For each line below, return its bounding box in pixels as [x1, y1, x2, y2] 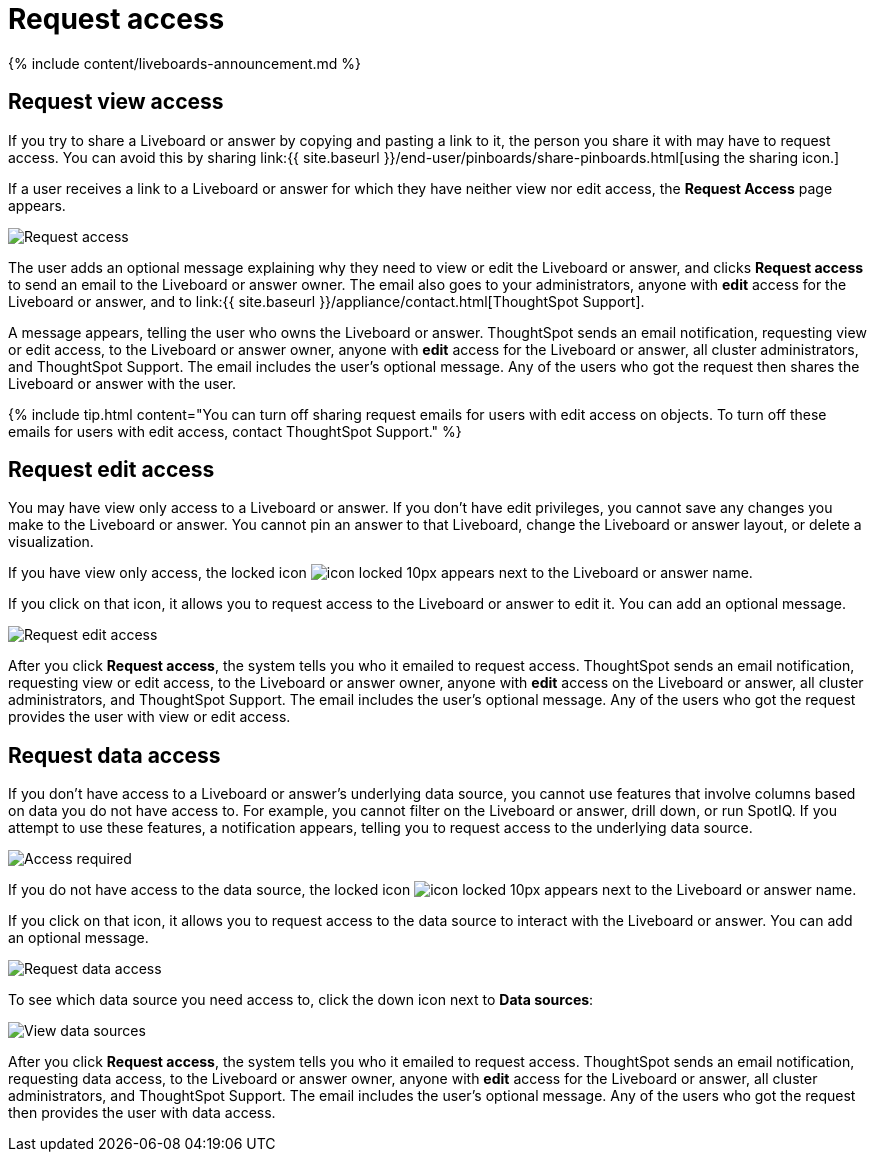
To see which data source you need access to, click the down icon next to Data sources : [8, 991, 594, 1009]
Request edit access [8, 457, 215, 483]
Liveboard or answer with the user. [8, 374, 237, 392]
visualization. [8, 533, 94, 551]
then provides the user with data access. [8, 1104, 276, 1122]
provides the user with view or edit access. [8, 708, 291, 726]
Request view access [8, 89, 224, 115]
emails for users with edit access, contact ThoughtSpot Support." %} [8, 422, 462, 440]
